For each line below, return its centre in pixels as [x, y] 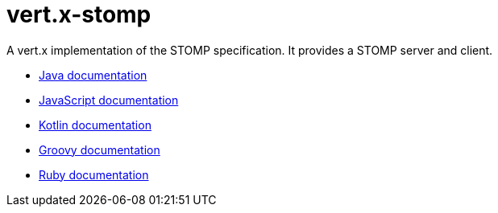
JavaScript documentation [109, 100]
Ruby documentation [94, 174]
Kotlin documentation [95, 125]
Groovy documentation [100, 150]
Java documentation [93, 75]
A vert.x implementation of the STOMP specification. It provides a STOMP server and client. [250, 50]
